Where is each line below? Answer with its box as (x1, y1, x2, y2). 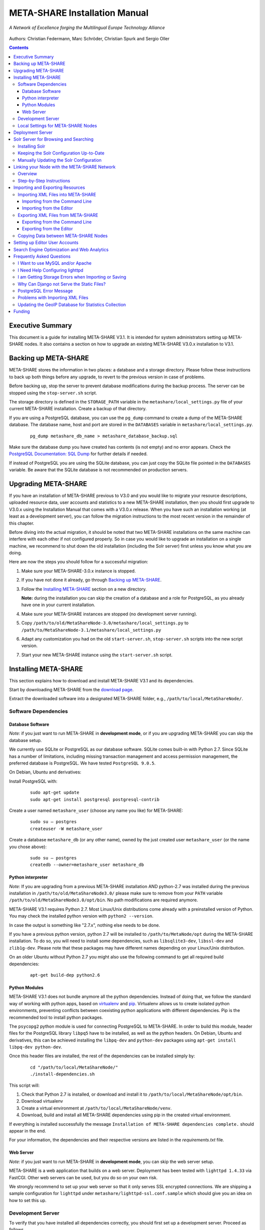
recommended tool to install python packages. (9, 1014, 103, 1020)
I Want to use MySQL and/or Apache (18, 260, 92, 266)
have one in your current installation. (21, 602, 96, 608)
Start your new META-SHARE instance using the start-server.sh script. (21, 652, 173, 658)
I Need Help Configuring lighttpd (18, 267, 83, 273)
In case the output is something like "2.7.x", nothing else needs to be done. (9, 922, 160, 928)
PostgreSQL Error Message (18, 288, 73, 294)
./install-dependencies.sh (30, 1072, 95, 1077)
